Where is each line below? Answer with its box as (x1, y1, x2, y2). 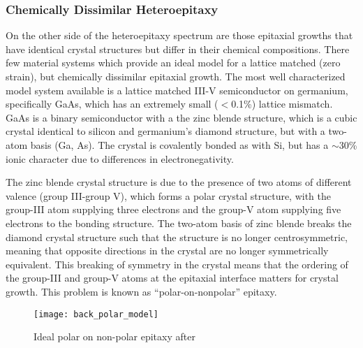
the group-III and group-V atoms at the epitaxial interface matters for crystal (6, 270, 339, 285)
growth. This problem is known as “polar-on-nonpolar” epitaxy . (6, 284, 277, 298)
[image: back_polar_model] (34, 309, 158, 319)
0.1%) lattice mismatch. (231, 96, 333, 111)
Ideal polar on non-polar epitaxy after (34, 329, 195, 344)
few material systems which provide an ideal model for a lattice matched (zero (6, 55, 341, 70)
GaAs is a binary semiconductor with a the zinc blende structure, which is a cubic (6, 110, 357, 124)
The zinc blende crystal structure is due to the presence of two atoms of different (6, 175, 352, 189)
